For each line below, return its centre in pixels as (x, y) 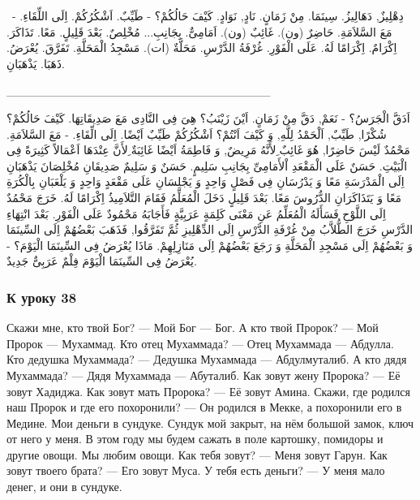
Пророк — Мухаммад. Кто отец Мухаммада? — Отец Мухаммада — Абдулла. (200, 343)
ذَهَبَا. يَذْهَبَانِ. (36, 63)
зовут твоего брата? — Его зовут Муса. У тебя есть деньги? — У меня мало (196, 470)
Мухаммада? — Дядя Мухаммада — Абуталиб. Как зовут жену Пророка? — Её (204, 375)
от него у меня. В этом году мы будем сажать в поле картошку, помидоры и (195, 439)
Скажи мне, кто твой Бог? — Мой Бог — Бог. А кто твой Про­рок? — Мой (193, 328)
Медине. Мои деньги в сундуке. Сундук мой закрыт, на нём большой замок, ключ (210, 422)
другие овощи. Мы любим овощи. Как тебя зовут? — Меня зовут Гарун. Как (197, 454)
